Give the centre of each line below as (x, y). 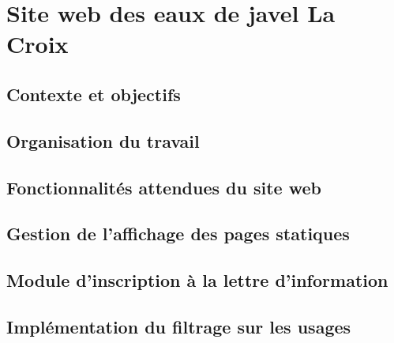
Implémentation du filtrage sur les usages (179, 326)
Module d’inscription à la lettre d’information (197, 280)
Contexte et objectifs (94, 94)
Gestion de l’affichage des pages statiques (178, 234)
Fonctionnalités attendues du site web (164, 187)
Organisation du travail (103, 140)
